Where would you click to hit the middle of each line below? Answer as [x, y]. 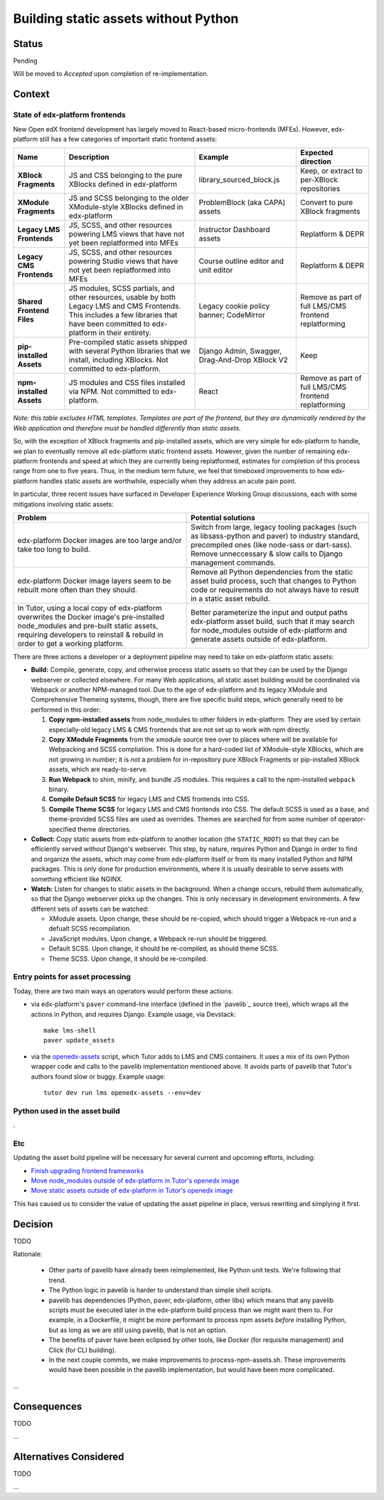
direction [316, 162]
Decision [33, 1224]
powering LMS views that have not [127, 234]
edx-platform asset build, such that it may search [273, 621]
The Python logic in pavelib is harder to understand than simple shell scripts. [161, 1290]
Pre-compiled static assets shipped [128, 342]
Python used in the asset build [66, 1111]
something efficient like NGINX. [77, 879]
